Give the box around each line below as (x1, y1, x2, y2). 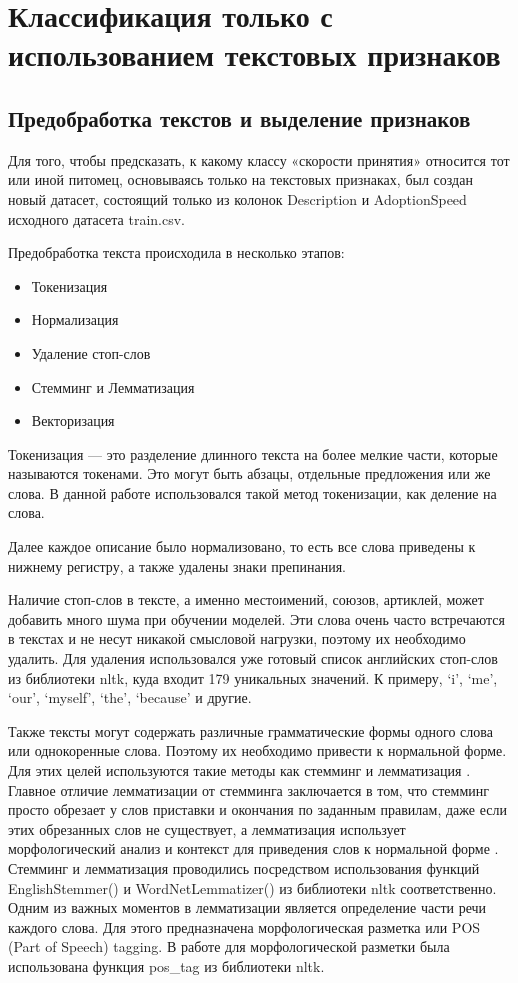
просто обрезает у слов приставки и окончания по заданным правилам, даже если (8, 799, 507, 820)
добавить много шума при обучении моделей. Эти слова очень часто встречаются (8, 608, 505, 629)
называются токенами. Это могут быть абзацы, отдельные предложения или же (8, 463, 491, 484)
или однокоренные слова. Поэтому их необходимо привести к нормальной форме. (8, 740, 507, 761)
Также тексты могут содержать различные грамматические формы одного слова (8, 720, 493, 741)
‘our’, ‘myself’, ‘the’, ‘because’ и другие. (8, 687, 252, 708)
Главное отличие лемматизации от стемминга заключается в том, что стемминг (8, 779, 490, 800)
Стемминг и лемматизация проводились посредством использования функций (8, 857, 480, 878)
